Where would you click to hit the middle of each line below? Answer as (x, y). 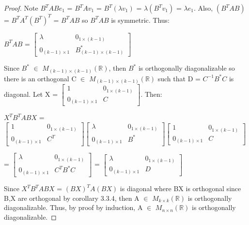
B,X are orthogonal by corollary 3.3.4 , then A (72, 198)
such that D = (179, 78)
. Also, (203, 8)
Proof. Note (21, 8)
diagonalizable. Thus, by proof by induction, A (73, 207)
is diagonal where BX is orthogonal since (180, 188)
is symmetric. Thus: (140, 20)
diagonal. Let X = (31, 94)
